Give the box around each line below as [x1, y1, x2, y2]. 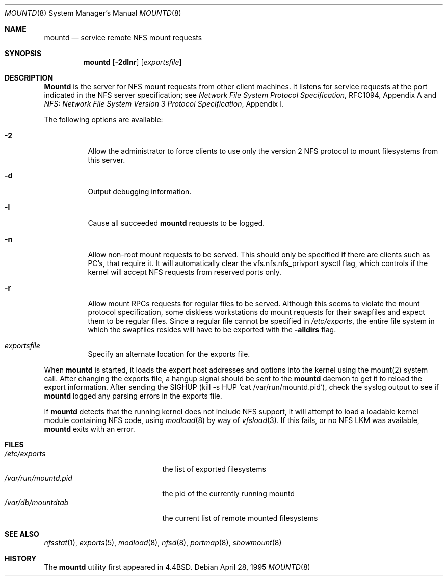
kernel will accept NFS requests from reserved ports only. [88, 268, 281, 276]
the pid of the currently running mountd [162, 489, 295, 498]
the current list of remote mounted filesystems [162, 514, 318, 522]
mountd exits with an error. [44, 425, 135, 433]
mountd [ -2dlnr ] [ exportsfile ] [83, 58, 182, 66]
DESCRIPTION [5, 73, 54, 82]
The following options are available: [44, 115, 163, 124]
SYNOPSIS [5, 49, 42, 58]
